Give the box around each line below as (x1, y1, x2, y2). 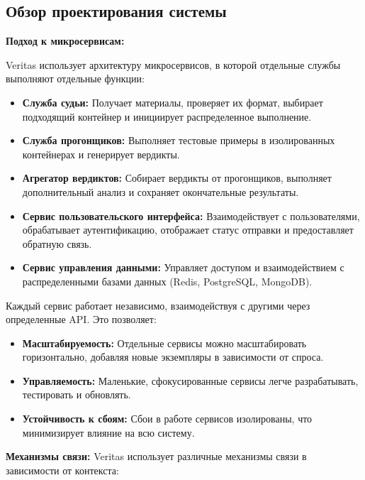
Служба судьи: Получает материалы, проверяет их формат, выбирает (22, 94, 323, 109)
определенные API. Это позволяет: (6, 312, 157, 327)
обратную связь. (22, 236, 92, 251)
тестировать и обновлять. (22, 387, 131, 402)
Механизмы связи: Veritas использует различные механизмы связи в (6, 449, 307, 464)
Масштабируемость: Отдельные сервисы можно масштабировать (22, 335, 307, 350)
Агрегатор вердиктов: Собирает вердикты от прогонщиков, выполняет (22, 170, 332, 185)
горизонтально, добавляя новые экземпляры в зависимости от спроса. (22, 349, 324, 364)
